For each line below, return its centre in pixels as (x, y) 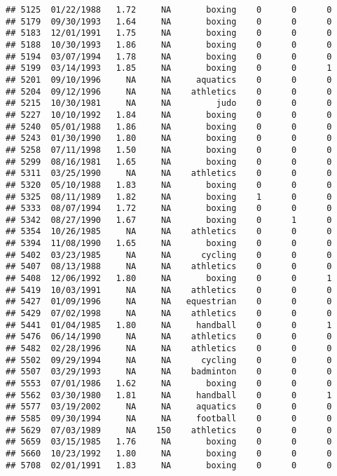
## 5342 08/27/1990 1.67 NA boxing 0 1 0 (169, 220)
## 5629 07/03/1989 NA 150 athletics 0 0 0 (169, 430)
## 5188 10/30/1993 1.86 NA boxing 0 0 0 (169, 45)
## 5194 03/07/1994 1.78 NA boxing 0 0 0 (169, 56)
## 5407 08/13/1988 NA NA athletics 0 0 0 (169, 267)
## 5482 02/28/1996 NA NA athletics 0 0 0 (169, 349)
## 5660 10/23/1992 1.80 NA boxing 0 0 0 (169, 453)
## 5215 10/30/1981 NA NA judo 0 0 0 (169, 103)
